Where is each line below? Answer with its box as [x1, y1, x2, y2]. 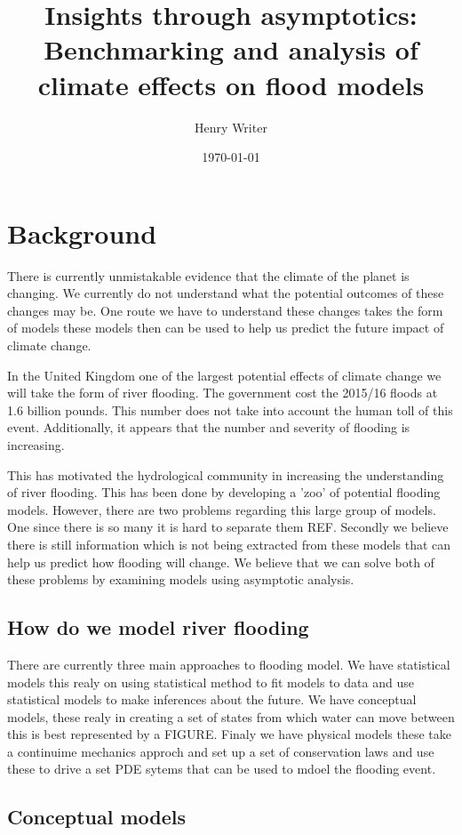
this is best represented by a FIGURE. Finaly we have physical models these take [7, 725, 451, 743]
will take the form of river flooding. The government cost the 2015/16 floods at [7, 383, 438, 402]
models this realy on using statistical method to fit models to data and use [7, 672, 414, 691]
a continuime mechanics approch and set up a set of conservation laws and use [7, 742, 434, 760]
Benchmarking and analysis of [44, 31, 418, 68]
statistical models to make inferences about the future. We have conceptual [7, 690, 417, 709]
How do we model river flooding [7, 614, 309, 641]
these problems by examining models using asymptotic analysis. [7, 570, 354, 589]
